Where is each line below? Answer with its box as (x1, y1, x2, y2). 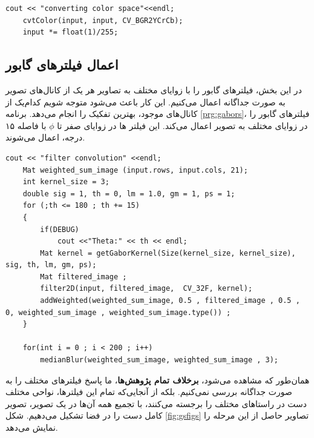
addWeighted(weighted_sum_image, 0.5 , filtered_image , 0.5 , (40, 296, 300, 305)
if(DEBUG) (40, 225, 79, 234)
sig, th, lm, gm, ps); (5, 260, 97, 270)
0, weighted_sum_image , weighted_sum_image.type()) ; (5, 308, 231, 317)
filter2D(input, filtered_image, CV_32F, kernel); (40, 284, 253, 293)
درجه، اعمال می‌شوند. (5, 131, 85, 144)
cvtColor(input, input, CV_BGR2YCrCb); (22, 16, 183, 25)
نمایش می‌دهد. (5, 421, 58, 434)
